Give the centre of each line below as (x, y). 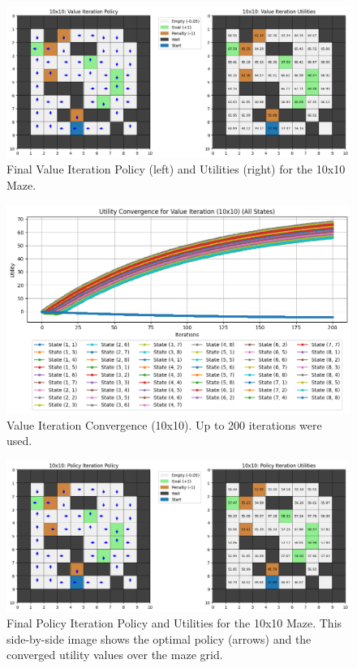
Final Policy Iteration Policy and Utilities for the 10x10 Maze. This (174, 623)
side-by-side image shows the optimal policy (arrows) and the (159, 638)
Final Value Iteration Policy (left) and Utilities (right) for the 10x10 (176, 169)
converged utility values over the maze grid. (115, 655)
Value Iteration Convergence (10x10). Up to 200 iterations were (164, 424)
